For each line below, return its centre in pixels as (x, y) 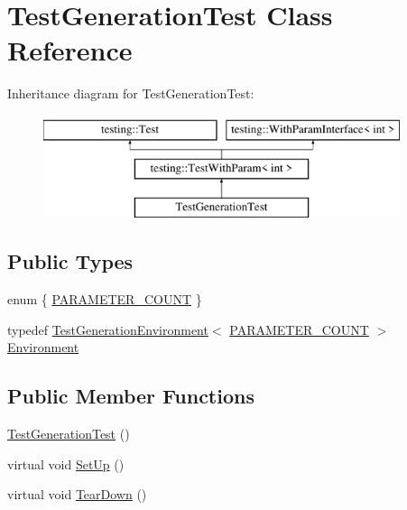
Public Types (70, 261)
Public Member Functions (131, 396)
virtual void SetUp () (66, 464)
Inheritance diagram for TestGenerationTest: (131, 93)
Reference (70, 50)
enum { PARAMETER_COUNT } (105, 299)
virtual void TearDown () (77, 494)
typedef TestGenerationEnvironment (108, 329)
